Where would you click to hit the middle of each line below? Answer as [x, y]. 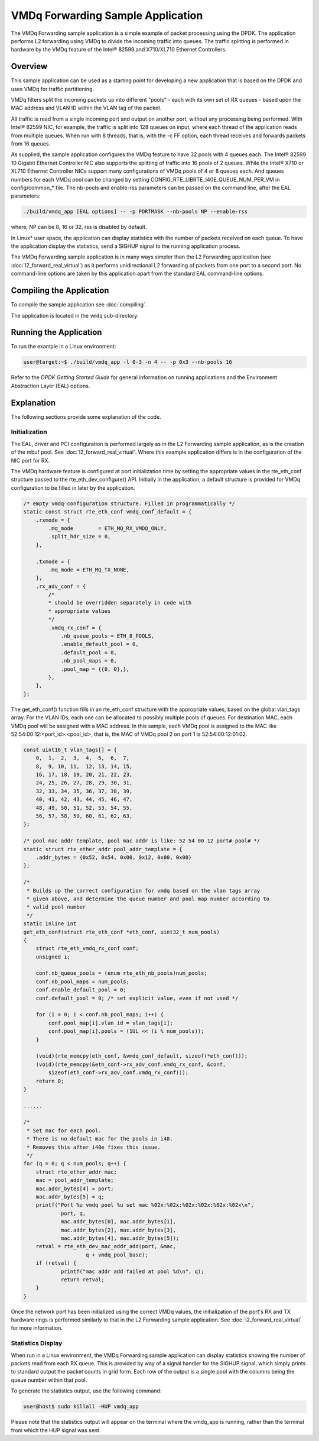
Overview [29, 67]
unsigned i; [53, 957]
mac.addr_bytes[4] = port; [75, 1188]
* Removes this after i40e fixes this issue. [94, 1147]
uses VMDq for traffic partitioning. [53, 89]
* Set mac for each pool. [64, 1130]
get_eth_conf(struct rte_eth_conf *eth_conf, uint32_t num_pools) [121, 932]
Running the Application [56, 332]
